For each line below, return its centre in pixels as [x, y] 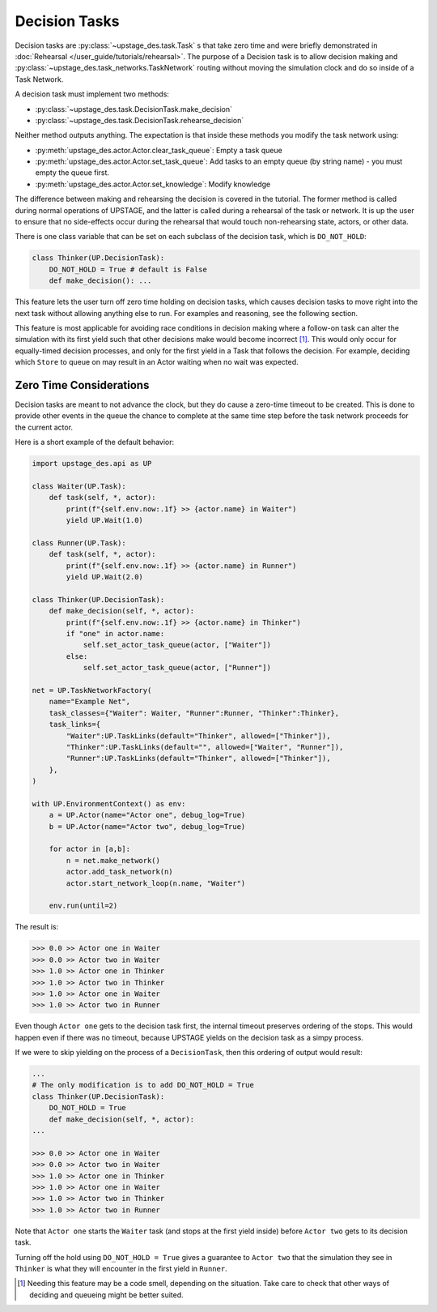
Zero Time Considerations [82, 385]
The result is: [37, 927]
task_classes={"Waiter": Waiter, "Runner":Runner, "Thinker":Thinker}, [194, 713]
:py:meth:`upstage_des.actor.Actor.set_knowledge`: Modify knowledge [153, 184]
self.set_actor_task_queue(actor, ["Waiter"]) [177, 645]
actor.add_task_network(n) [119, 872]
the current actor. [44, 427]
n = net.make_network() [113, 860]
